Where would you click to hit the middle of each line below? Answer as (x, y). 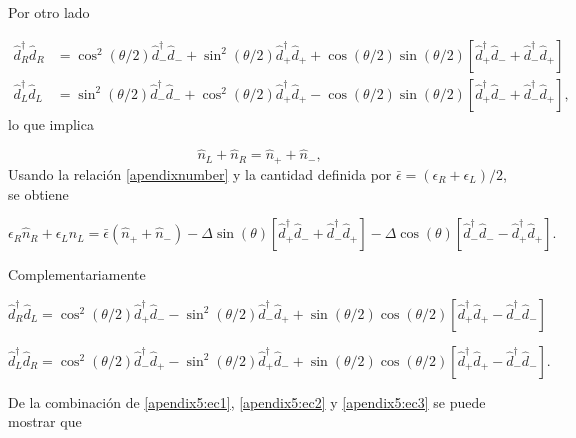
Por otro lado (49, 12)
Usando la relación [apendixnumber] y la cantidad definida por (200, 173)
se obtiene (38, 193)
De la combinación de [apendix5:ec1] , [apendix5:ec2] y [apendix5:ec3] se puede (247, 401)
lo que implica (51, 123)
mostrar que (45, 421)
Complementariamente (77, 274)
